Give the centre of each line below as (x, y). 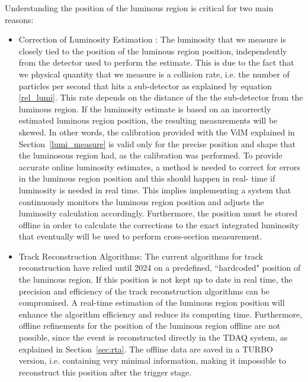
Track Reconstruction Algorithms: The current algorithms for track (141, 256)
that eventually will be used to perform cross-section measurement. (140, 236)
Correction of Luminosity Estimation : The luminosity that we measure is (153, 39)
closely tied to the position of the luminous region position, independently (153, 51)
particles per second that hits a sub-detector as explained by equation (145, 85)
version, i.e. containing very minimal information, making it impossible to (152, 360)
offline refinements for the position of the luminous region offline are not (150, 326)
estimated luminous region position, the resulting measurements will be (148, 120)
